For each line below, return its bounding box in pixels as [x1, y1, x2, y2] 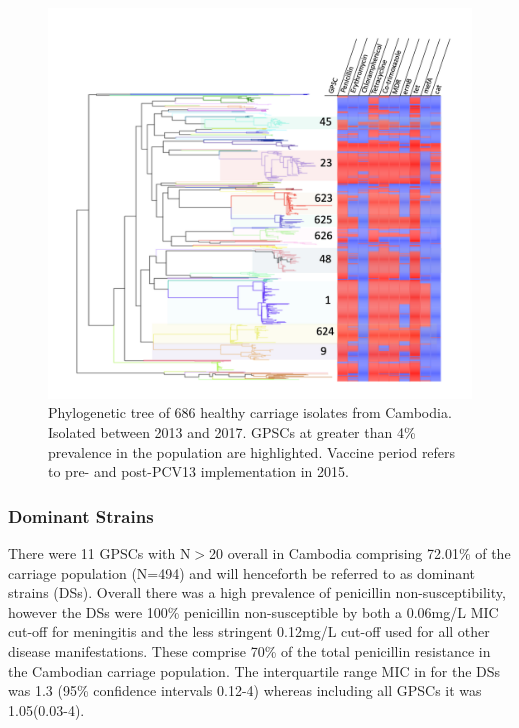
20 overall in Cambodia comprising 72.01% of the [209, 543, 511, 564]
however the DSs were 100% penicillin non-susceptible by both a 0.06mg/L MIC [8, 601, 499, 622]
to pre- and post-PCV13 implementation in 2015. [48, 461, 349, 482]
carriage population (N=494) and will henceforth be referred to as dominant [8, 562, 476, 583]
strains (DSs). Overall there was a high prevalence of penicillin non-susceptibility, [8, 582, 506, 603]
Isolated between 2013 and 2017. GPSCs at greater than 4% [48, 422, 416, 443]
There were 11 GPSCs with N [8, 543, 191, 564]
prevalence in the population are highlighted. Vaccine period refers [48, 441, 456, 462]
